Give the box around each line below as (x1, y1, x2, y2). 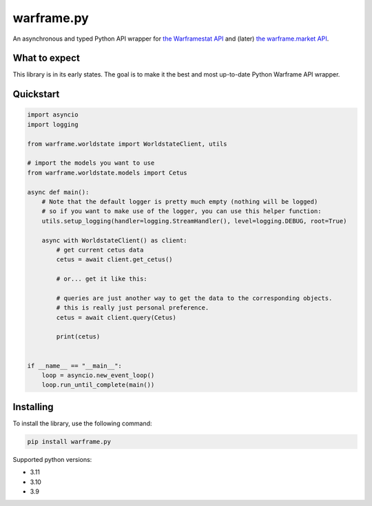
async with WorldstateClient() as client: (41, 236, 187, 244)
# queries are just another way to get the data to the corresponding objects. (56, 294, 333, 302)
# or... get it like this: (56, 275, 147, 283)
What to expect (12, 52, 81, 64)
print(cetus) (56, 333, 101, 341)
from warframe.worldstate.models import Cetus (27, 169, 187, 176)
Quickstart (12, 88, 60, 100)
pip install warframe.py (27, 438, 112, 445)
